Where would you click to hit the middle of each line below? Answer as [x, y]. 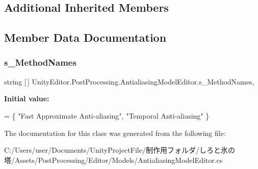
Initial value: [27, 98]
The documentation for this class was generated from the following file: [115, 133]
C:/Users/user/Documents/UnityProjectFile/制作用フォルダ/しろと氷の [120, 150]
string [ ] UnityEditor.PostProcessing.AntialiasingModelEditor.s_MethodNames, [129, 81]
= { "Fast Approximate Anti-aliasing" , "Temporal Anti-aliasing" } [107, 115]
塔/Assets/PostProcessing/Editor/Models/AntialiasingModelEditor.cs [113, 160]
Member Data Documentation [85, 37]
